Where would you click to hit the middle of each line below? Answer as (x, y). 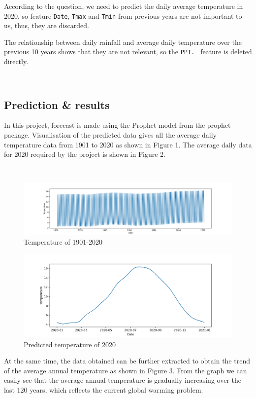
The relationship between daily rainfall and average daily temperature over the (123, 42)
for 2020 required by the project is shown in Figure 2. (85, 154)
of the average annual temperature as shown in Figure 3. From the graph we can (126, 370)
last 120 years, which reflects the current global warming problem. (104, 389)
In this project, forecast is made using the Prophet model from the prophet (117, 125)
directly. (16, 61)
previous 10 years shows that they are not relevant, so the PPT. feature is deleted (128, 52)
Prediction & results (57, 104)
